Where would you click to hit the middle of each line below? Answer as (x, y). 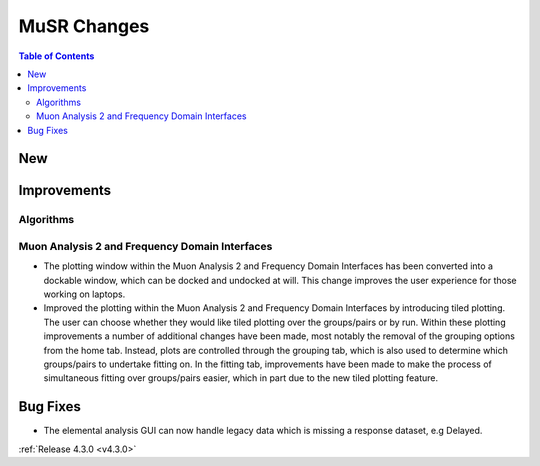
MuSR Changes (84, 26)
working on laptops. (84, 294)
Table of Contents (56, 56)
